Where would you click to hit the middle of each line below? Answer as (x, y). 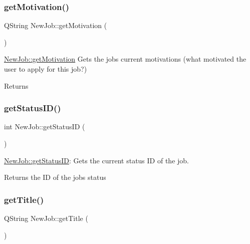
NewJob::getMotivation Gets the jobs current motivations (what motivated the (125, 59)
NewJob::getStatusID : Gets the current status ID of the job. (96, 160)
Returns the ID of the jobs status (55, 177)
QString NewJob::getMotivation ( (56, 25)
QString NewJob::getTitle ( (46, 218)
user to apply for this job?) (46, 69)
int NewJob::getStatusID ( (45, 127)
